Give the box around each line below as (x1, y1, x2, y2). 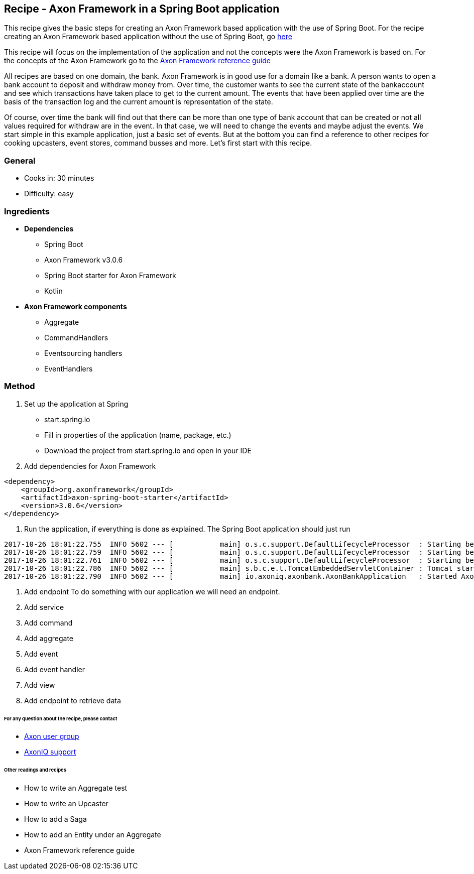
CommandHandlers (44, 333, 108, 342)
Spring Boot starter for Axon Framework (44, 271, 176, 280)
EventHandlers (44, 364, 93, 373)
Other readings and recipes (4, 767, 66, 773)
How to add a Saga (24, 815, 87, 824)
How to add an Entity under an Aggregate (24, 830, 161, 839)
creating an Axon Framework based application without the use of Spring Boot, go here (4, 32, 292, 41)
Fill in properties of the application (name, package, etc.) (44, 430, 231, 439)
